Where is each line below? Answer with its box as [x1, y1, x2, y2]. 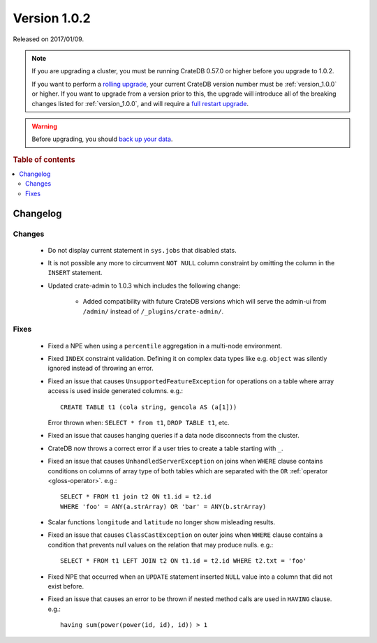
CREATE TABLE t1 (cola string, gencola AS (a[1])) [60, 403, 237, 411]
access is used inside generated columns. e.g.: [47, 387, 184, 395]
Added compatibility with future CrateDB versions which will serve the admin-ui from [82, 297, 327, 306]
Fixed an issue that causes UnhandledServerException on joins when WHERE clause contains [47, 457, 323, 466]
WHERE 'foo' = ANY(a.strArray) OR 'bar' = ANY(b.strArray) [60, 503, 267, 510]
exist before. [47, 582, 84, 591]
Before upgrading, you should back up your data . [31, 135, 173, 143]
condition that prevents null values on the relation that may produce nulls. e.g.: [47, 540, 274, 549]
